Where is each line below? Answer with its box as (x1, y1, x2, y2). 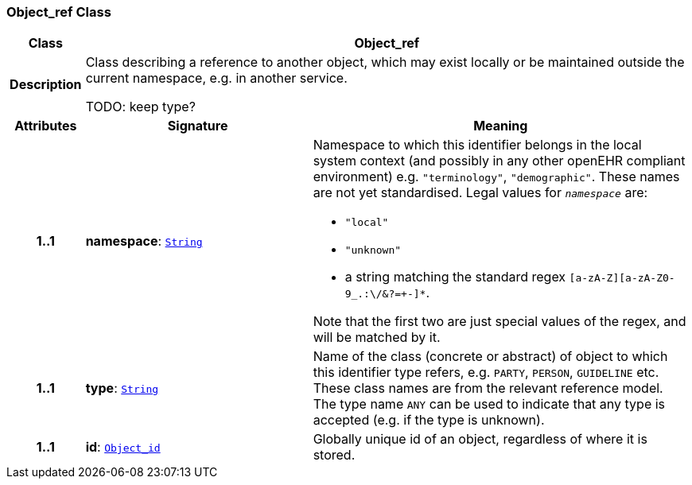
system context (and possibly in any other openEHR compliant (313, 153, 686, 169)
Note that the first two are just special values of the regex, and (313, 313, 686, 330)
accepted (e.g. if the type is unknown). (313, 412, 545, 429)
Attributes (14, 118, 77, 134)
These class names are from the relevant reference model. (313, 380, 663, 397)
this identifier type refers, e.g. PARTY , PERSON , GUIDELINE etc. (313, 364, 659, 381)
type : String (85, 380, 159, 397)
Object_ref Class (6, 4, 111, 20)
